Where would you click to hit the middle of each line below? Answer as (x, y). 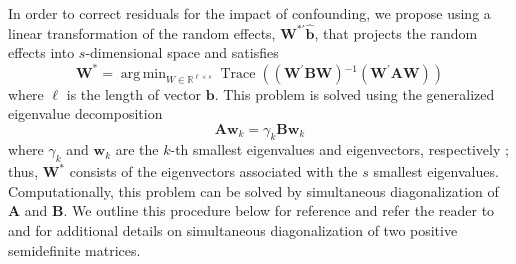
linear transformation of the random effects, (142, 32)
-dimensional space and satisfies (182, 52)
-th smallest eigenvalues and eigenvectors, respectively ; (339, 149)
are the (137, 149)
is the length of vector (134, 93)
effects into (41, 52)
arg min (143, 73)
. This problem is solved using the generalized (354, 93)
